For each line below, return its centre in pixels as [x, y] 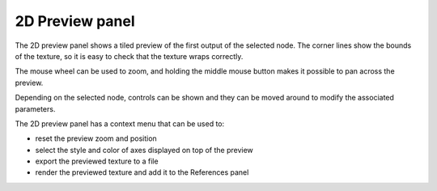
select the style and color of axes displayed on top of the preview [144, 150]
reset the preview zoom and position [96, 138]
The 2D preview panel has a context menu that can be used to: [120, 123]
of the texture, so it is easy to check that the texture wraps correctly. [129, 56]
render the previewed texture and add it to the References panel [142, 172]
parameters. [35, 108]
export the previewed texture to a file [97, 161]
